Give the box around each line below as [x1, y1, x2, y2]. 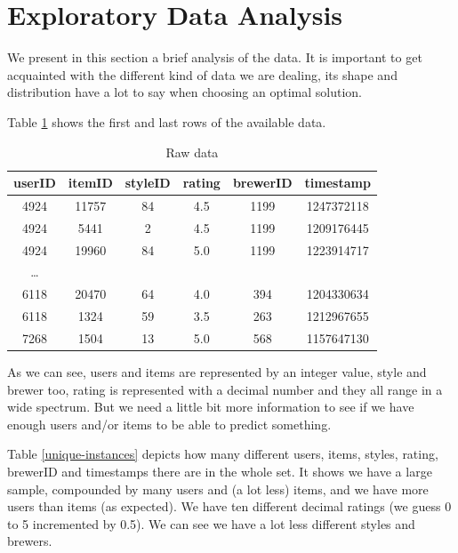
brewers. [7, 532, 52, 550]
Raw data [165, 142, 219, 161]
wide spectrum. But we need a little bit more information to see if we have [7, 397, 414, 416]
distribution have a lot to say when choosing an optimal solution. [7, 83, 362, 101]
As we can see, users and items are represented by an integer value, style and [7, 363, 427, 381]
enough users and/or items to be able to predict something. [7, 414, 332, 433]
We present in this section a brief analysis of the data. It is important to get [7, 48, 422, 67]
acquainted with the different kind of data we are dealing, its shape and [7, 65, 398, 84]
